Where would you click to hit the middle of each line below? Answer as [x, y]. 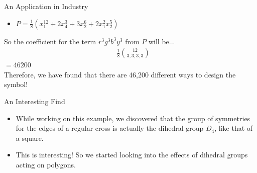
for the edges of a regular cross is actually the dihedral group [110, 128]
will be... [162, 41]
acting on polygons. [46, 164]
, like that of [234, 128]
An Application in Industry [46, 6]
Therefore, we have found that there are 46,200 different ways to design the [120, 74]
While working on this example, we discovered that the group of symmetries [133, 118]
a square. [30, 138]
